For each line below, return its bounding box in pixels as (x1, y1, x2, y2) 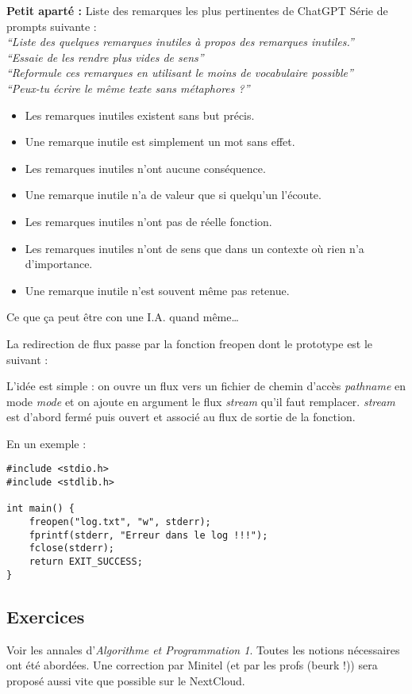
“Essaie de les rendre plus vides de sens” (6, 48, 204, 65)
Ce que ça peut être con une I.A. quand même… (6, 309, 239, 325)
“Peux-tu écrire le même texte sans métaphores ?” (6, 79, 250, 96)
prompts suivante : (6, 17, 97, 34)
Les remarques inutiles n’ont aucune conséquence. (25, 159, 266, 176)
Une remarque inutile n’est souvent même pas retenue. (25, 282, 290, 298)
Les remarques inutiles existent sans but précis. (25, 106, 255, 123)
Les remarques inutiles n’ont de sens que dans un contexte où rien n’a (25, 240, 364, 256)
